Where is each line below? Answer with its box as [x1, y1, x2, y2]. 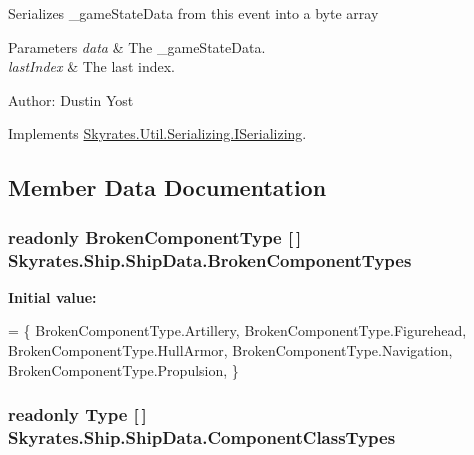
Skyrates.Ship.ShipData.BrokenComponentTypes [8, 247, 412, 272]
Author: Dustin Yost [8, 89, 134, 110]
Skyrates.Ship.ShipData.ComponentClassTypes [8, 425, 396, 450]
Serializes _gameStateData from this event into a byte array [8, 3, 379, 23]
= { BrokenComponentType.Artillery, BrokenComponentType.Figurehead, [8, 320, 467, 341]
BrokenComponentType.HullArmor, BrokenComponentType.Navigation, [8, 340, 453, 361]
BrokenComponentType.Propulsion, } [8, 359, 239, 380]
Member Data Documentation [8, 172, 327, 203]
